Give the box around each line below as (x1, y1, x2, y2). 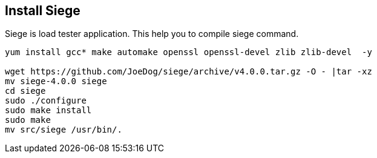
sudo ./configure (5, 96, 87, 106)
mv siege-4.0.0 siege (5, 76, 107, 87)
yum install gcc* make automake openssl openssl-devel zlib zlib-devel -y (5, 47, 372, 58)
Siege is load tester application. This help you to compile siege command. (5, 28, 299, 39)
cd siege (5, 86, 46, 96)
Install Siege (5, 3, 80, 18)
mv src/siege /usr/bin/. (5, 125, 122, 135)
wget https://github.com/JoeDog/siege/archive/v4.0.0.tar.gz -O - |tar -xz (5, 67, 372, 77)
